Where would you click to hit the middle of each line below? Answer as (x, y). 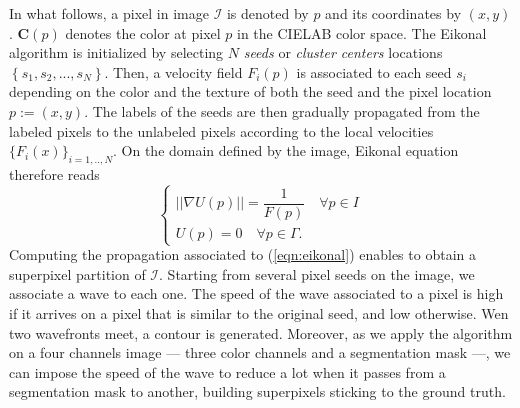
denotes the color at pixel (143, 32)
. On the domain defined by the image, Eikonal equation (286, 150)
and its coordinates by (393, 13)
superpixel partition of (77, 273)
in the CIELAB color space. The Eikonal (362, 32)
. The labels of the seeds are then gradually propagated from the (282, 110)
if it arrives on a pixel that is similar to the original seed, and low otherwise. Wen (259, 312)
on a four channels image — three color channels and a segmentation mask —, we (260, 352)
